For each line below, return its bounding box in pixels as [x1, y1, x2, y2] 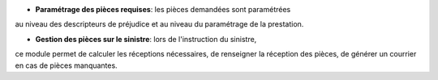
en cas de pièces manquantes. [15, 61, 118, 70]
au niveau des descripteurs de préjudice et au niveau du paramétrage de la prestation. [15, 19, 304, 29]
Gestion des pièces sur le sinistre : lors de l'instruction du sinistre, [35, 34, 257, 44]
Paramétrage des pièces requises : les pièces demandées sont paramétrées [35, 5, 291, 14]
